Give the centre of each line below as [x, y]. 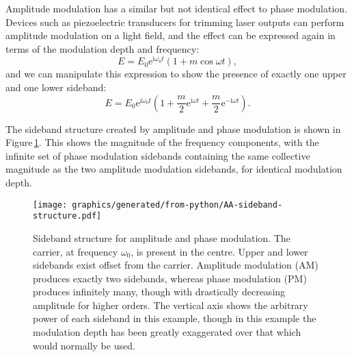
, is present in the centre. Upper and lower [219, 251]
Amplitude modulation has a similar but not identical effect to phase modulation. [177, 8]
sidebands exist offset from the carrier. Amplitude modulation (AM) [176, 265]
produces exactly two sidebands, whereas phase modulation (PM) [170, 278]
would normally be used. [84, 345]
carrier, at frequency [76, 251]
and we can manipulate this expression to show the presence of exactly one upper [176, 74]
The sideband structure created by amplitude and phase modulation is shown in [173, 128]
